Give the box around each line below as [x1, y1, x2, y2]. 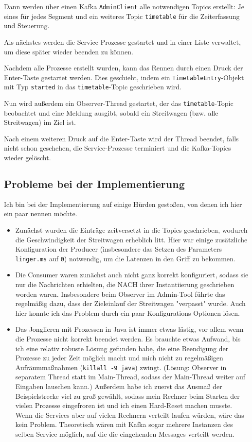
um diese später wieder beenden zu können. [4, 46, 133, 56]
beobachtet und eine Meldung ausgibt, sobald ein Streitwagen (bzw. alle [4, 107, 218, 118]
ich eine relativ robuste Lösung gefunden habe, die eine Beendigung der [15, 343, 229, 353]
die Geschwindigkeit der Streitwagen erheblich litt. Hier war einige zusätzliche [15, 234, 248, 244]
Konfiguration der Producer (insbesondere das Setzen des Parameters [15, 244, 222, 254]
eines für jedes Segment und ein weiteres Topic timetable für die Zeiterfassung [4, 11, 240, 21]
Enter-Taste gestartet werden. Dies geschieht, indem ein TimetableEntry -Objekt [4, 72, 244, 82]
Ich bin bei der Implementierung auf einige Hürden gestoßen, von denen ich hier [4, 199, 242, 209]
